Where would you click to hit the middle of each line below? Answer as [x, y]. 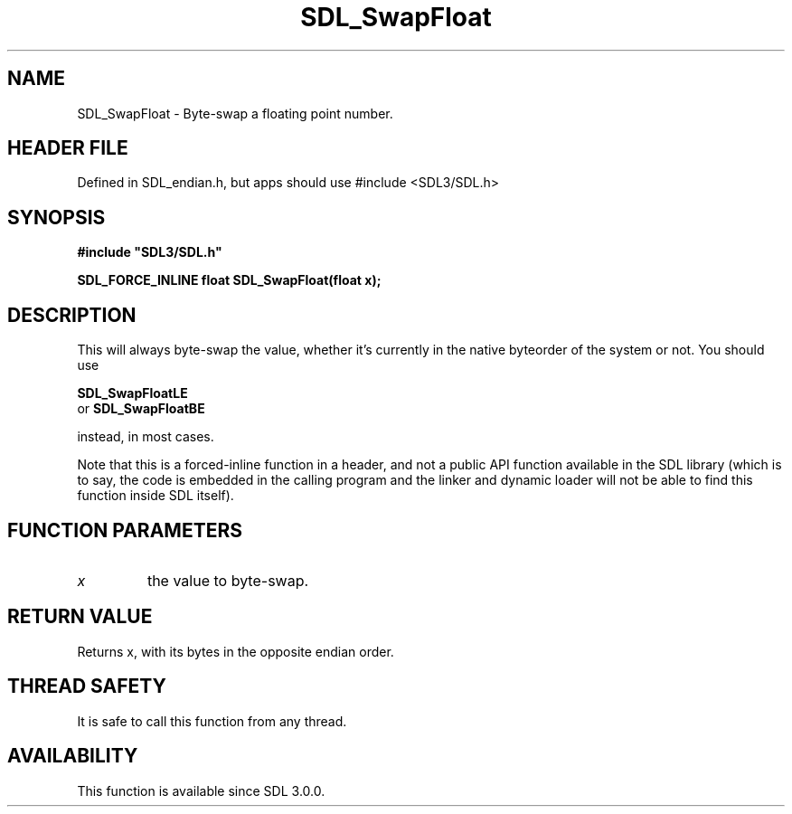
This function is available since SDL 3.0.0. [201, 790]
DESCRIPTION [72, 315]
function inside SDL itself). [156, 496]
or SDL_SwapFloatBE [141, 409]
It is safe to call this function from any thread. [212, 721]
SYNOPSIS [57, 217]
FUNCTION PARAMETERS [125, 530]
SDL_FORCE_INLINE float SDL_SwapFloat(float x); [229, 280]
